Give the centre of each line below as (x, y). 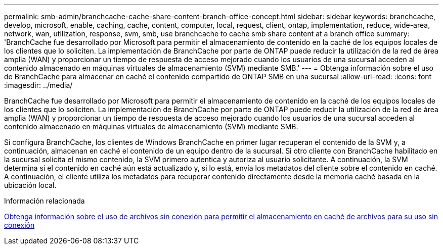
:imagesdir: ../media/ (38, 85)
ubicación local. (30, 185)
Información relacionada (45, 201)
